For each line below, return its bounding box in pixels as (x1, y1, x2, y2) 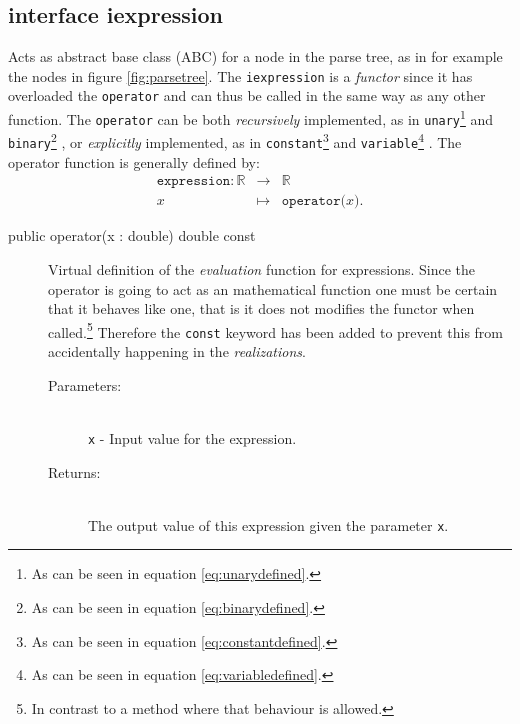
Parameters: (48, 374, 122, 395)
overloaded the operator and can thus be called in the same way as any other (8, 85, 486, 106)
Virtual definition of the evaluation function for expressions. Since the (48, 258, 476, 279)
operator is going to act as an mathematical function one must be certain (48, 278, 498, 299)
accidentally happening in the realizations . (48, 341, 306, 362)
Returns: (48, 461, 101, 482)
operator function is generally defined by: (8, 151, 260, 172)
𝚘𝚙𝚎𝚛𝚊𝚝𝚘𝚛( (281, 194, 346, 209)
